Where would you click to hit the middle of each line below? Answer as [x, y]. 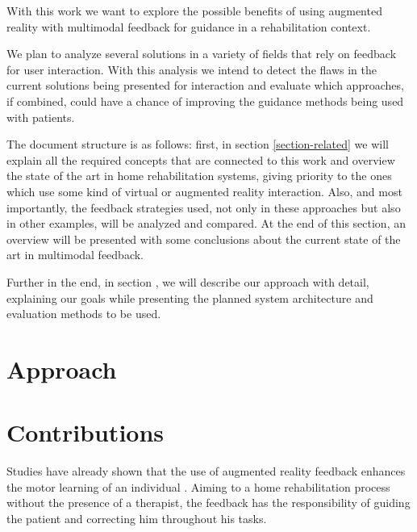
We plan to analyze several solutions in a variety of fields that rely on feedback [202, 54]
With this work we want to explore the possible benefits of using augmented [194, 10]
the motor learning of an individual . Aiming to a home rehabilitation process [198, 486]
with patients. [41, 117]
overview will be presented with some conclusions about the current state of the [204, 239]
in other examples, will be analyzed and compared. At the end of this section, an [206, 223]
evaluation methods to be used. [84, 314]
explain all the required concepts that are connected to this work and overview [201, 159]
